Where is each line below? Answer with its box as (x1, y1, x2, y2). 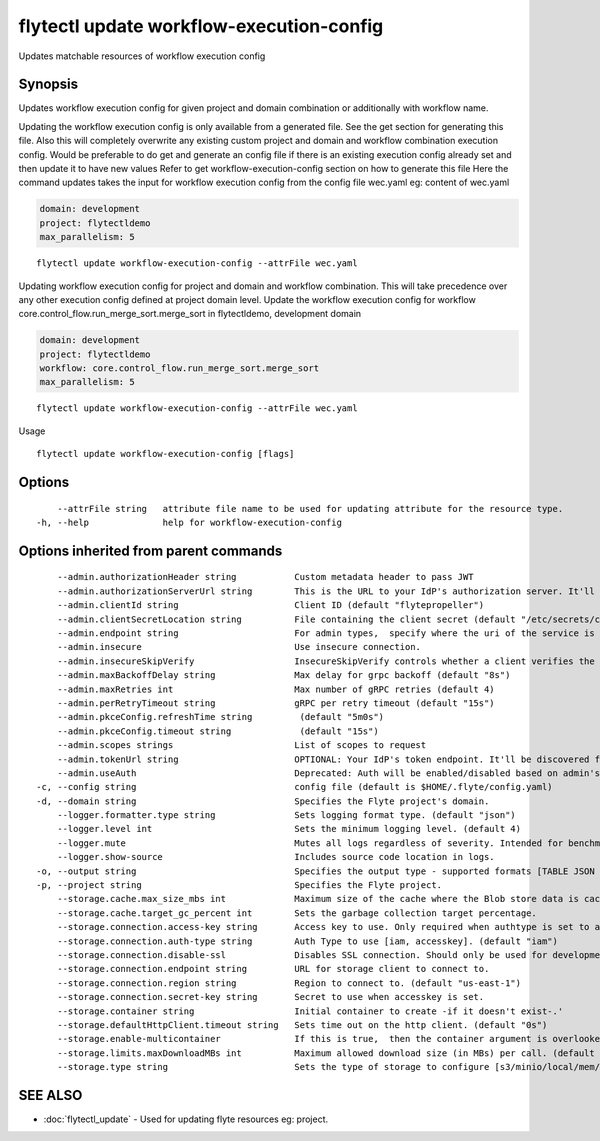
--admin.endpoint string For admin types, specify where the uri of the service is (56, 628, 595, 639)
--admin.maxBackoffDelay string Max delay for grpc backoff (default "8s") (56, 670, 511, 681)
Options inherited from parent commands (18, 542, 283, 559)
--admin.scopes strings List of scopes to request (56, 740, 427, 751)
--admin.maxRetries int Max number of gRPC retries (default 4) (56, 683, 495, 695)
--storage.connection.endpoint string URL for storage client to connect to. (56, 963, 490, 975)
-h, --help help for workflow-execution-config (36, 517, 342, 529)
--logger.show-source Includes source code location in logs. (56, 851, 495, 863)
